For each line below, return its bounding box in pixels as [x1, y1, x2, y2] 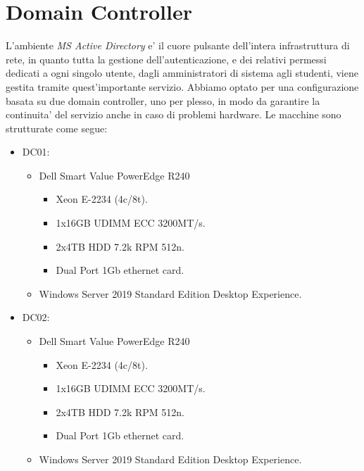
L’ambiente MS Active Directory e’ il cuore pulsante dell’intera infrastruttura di [6, 38, 350, 53]
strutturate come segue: [6, 120, 108, 135]
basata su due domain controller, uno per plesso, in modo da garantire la [6, 93, 320, 108]
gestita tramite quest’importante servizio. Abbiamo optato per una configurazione [6, 79, 359, 94]
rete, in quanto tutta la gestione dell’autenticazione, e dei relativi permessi [6, 51, 327, 66]
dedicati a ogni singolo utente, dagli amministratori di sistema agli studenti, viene [6, 65, 358, 80]
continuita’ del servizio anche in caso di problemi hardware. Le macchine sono [6, 107, 341, 122]
